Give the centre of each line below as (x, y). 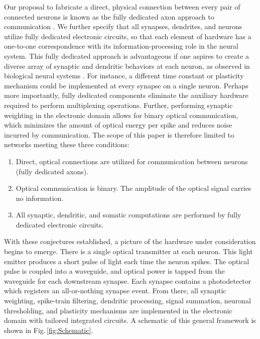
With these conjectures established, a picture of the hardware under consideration (130, 241)
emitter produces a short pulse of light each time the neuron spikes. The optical (127, 261)
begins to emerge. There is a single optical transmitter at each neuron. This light (128, 251)
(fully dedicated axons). (52, 171)
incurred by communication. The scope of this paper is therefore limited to (119, 134)
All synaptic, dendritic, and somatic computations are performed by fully (128, 215)
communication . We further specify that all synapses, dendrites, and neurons (123, 26)
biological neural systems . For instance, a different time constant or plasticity (124, 76)
